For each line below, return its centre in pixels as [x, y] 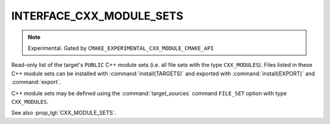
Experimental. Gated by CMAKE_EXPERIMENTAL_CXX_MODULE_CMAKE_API [121, 48]
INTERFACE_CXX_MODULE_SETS [97, 16]
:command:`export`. [36, 82]
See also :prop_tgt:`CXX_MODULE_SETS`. [64, 113]
